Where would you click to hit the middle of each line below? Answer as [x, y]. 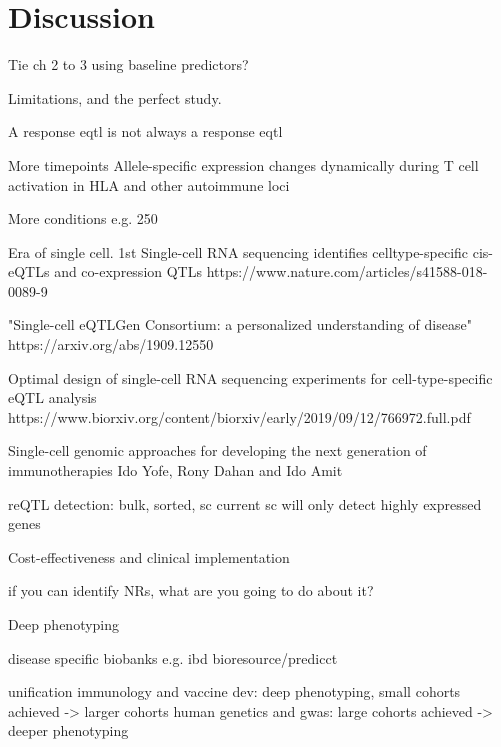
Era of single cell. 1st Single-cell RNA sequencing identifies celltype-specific [238, 251]
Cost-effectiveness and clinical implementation [149, 556]
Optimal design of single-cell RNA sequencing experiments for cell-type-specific [250, 377]
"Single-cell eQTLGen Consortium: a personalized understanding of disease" [240, 324]
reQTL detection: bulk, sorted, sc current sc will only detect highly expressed [245, 503]
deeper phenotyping [68, 730]
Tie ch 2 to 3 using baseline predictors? [128, 64]
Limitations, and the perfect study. [115, 97]
